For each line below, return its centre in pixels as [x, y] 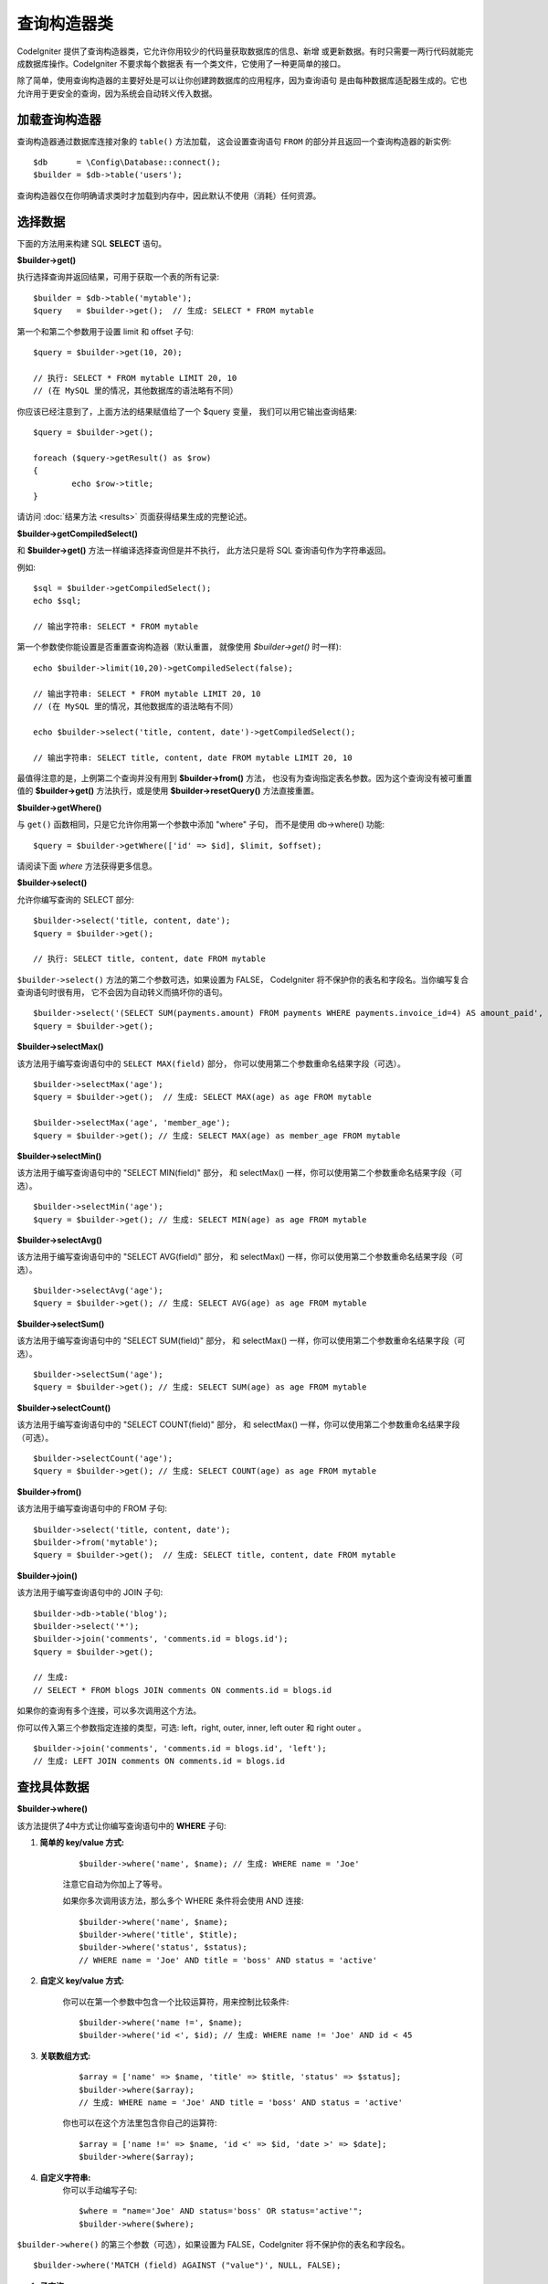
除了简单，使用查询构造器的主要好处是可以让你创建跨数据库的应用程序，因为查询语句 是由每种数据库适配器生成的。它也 [242, 80]
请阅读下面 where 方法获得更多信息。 [87, 866]
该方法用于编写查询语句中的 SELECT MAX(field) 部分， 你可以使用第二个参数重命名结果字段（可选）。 [211, 1063]
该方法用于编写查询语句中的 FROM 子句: [92, 1508]
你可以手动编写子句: [100, 2190]
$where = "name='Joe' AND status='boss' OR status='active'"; [221, 2211]
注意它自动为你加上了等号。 [115, 1884]
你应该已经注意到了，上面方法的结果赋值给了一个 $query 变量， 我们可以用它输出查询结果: [187, 411]
